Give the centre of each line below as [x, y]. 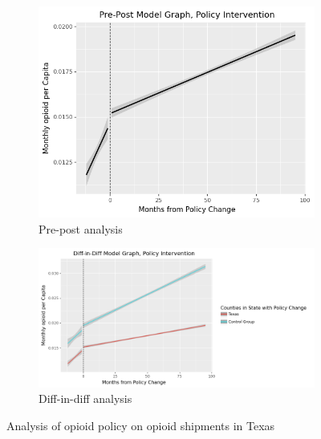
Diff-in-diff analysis [85, 398]
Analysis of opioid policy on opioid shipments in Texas [141, 426]
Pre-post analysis [81, 228]
